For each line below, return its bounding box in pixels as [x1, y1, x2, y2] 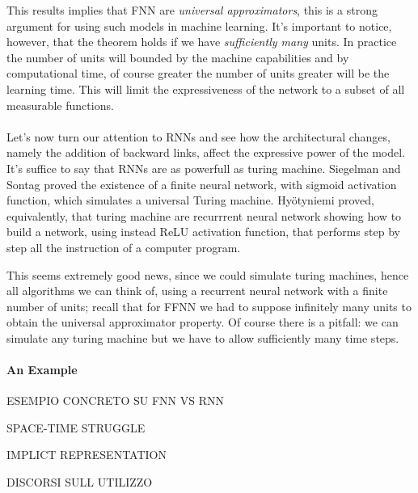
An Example [6, 361, 78, 378]
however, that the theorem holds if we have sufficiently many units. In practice [6, 33, 397, 50]
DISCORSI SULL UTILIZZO [6, 474, 153, 491]
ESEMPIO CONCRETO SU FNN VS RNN [6, 392, 224, 409]
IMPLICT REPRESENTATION [6, 446, 167, 463]
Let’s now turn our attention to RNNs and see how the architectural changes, [6, 128, 391, 145]
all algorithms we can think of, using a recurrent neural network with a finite [6, 282, 388, 299]
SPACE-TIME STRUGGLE [6, 419, 146, 436]
